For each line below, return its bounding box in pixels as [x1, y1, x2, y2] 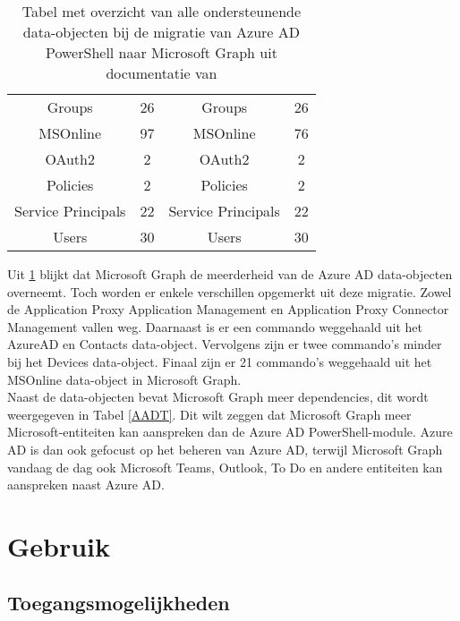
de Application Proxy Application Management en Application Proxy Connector [7, 300, 449, 319]
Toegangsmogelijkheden [7, 589, 230, 617]
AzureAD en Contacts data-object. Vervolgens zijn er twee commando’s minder [7, 335, 442, 353]
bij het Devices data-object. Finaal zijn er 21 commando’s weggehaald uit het [7, 352, 432, 370]
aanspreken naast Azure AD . [7, 475, 165, 494]
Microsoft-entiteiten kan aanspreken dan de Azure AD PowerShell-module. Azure [7, 422, 453, 441]
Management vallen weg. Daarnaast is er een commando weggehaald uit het [7, 317, 422, 336]
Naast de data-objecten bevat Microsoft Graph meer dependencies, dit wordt [7, 387, 429, 406]
